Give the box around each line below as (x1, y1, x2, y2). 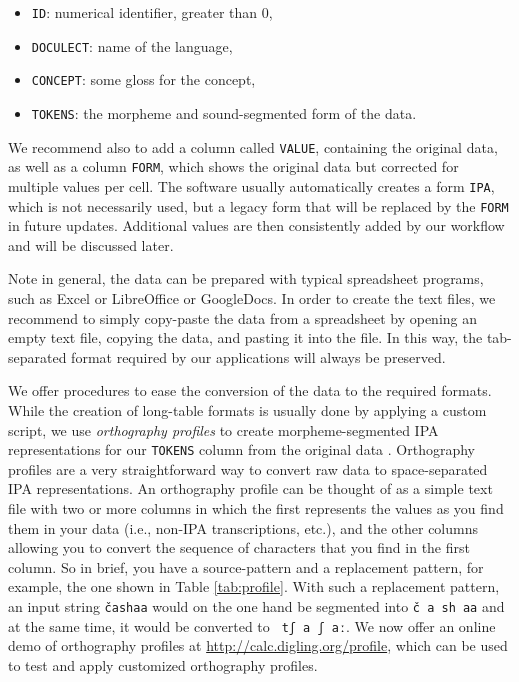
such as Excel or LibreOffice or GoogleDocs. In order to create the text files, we (8, 288, 496, 309)
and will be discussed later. (8, 234, 174, 255)
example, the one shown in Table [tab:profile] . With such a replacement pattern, (8, 576, 500, 597)
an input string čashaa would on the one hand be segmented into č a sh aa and (8, 596, 505, 616)
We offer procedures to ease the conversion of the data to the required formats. (8, 380, 492, 401)
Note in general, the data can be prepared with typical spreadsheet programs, (8, 268, 484, 289)
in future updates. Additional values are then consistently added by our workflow (8, 215, 505, 236)
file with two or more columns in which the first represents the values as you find (8, 498, 504, 519)
